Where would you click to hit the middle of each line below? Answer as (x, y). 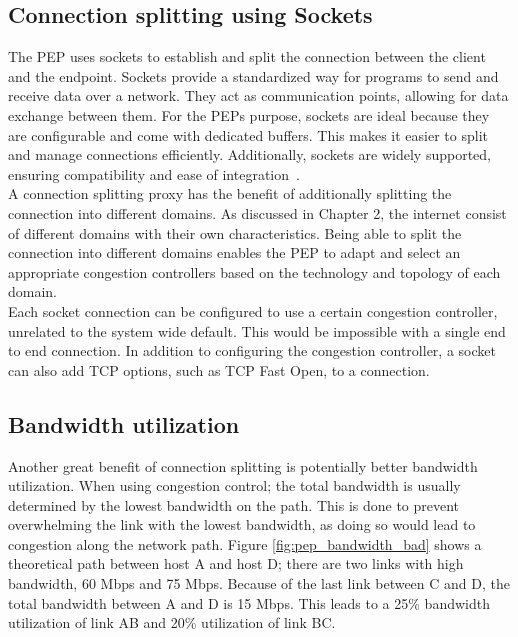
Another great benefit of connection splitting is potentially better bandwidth (243, 465)
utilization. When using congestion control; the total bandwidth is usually (234, 485)
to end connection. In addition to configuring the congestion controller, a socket (252, 350)
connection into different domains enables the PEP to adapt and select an (234, 252)
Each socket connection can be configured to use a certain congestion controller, (253, 310)
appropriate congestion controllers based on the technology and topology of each (254, 271)
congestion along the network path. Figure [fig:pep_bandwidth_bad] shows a (245, 543)
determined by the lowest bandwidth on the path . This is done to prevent (234, 504)
